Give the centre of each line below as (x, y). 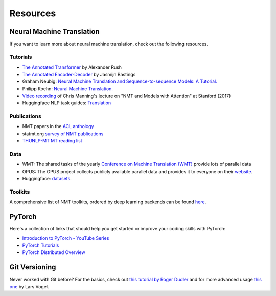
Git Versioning (33, 267)
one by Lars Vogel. (29, 286)
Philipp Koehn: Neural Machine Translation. (68, 89)
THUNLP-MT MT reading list (52, 141)
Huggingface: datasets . (47, 178)
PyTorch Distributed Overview (54, 252)
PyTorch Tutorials (41, 245)
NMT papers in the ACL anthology (58, 126)
